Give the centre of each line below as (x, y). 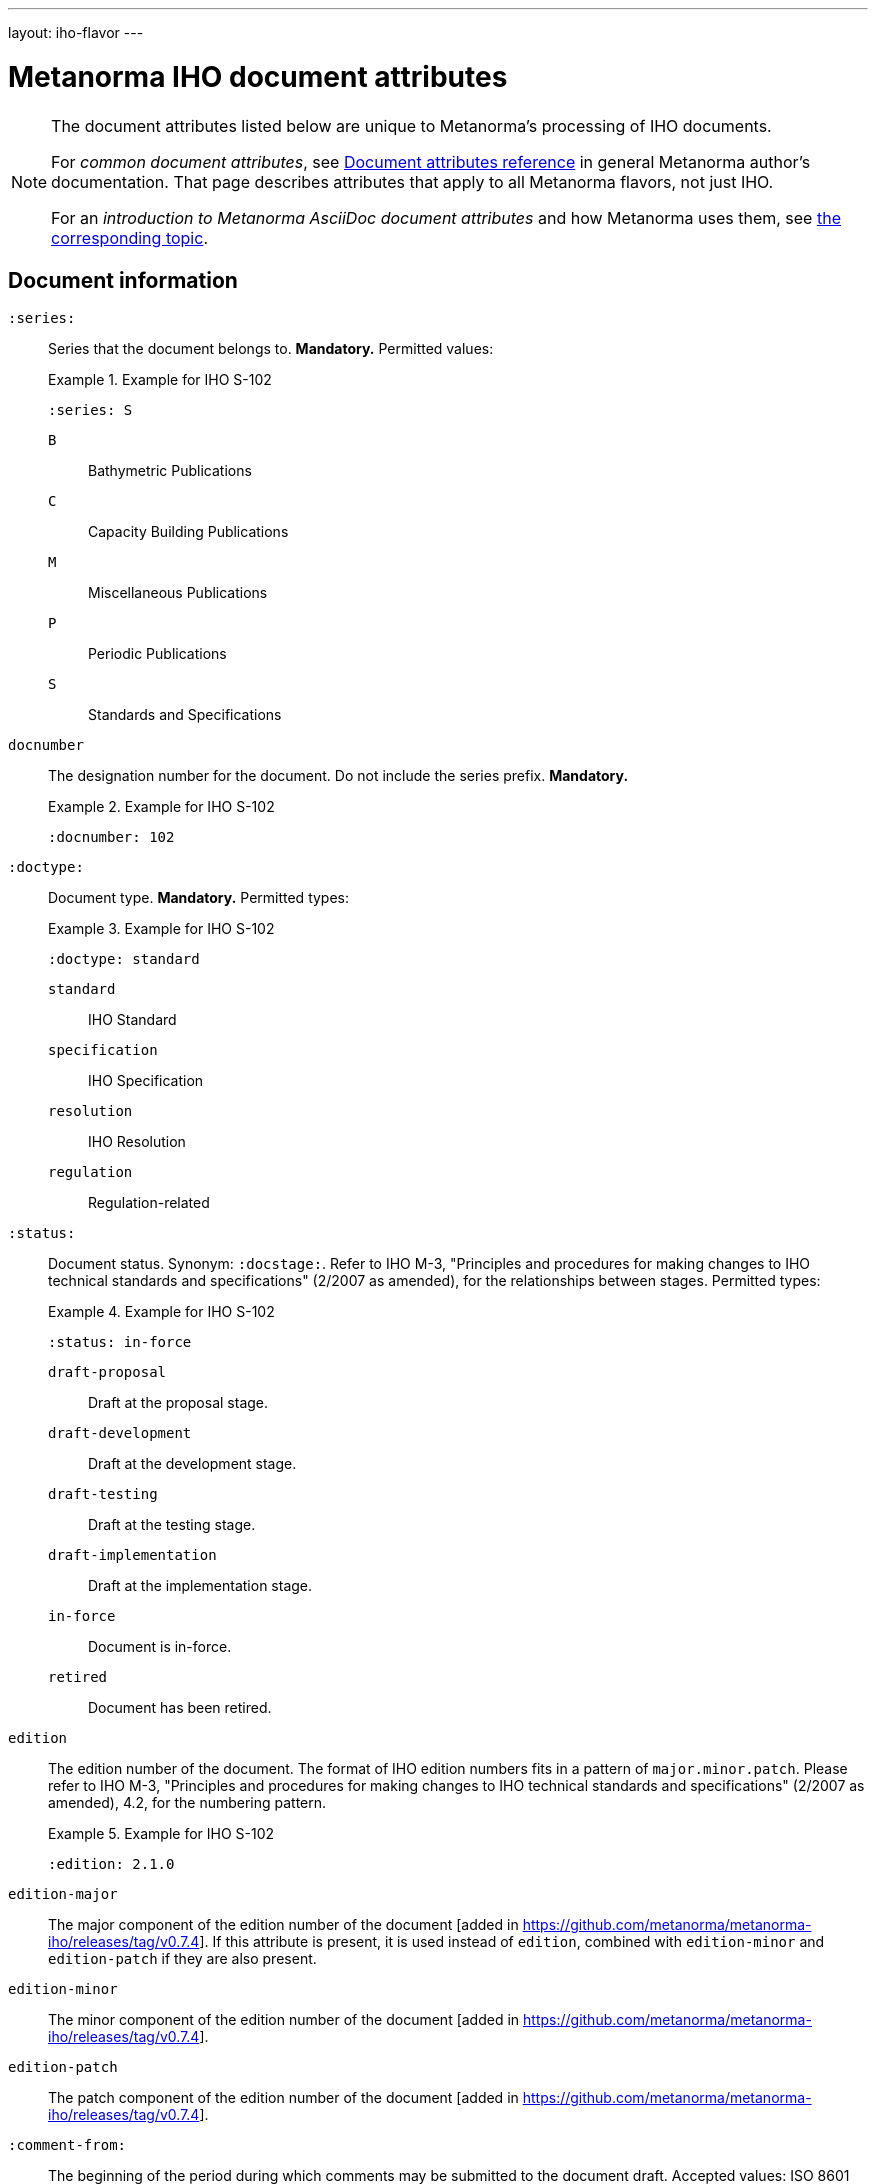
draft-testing (103, 1494)
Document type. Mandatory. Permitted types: (199, 898)
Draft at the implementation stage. (200, 1586)
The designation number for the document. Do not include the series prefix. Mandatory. (338, 776)
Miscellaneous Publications (178, 593)
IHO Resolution (137, 1142)
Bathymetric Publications (170, 471)
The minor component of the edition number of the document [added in (284, 2020)
